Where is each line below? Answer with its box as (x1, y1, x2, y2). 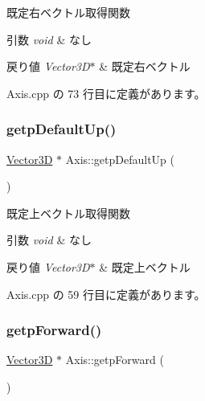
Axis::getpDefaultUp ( (65, 150, 174, 167)
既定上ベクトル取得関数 (6, 204, 130, 221)
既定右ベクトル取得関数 (6, 4, 130, 20)
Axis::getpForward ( (65, 351, 164, 368)
